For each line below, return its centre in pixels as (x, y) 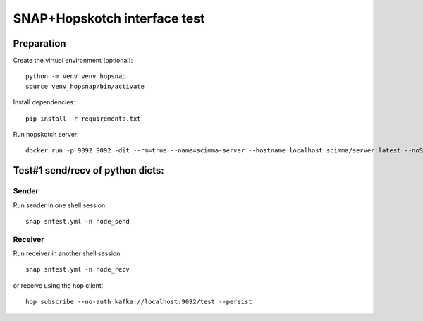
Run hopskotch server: (46, 135)
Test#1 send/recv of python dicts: (89, 170)
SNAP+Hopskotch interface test (109, 18)
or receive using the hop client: (58, 285)
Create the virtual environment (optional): (73, 61)
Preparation (39, 43)
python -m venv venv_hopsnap (76, 77)
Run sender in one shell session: (60, 205)
